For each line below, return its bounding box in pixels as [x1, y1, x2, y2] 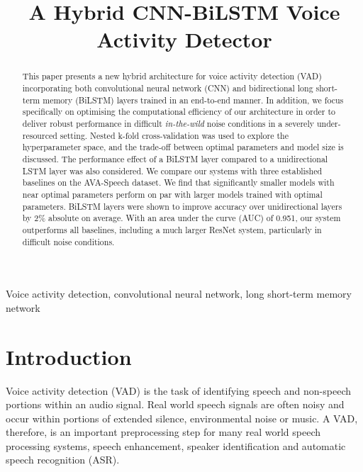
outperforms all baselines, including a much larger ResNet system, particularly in [22, 223, 322, 235]
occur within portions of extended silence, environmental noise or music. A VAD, [6, 410, 358, 425]
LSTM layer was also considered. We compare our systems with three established [22, 164, 323, 176]
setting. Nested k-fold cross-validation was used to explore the [60, 129, 289, 141]
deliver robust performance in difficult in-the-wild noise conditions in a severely [22, 117, 314, 129]
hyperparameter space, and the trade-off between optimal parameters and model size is [22, 141, 344, 153]
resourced [22, 129, 57, 141]
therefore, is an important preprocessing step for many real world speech [6, 425, 321, 439]
